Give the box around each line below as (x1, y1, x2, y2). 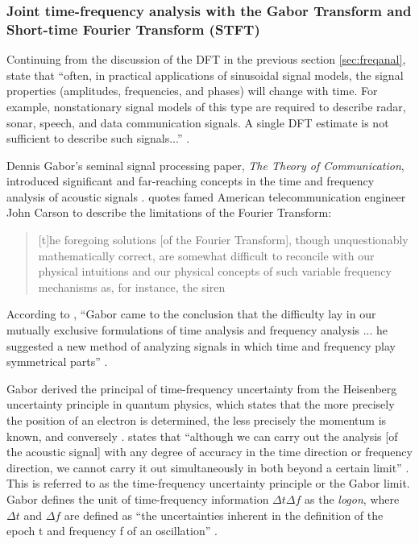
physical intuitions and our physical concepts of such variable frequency (38, 263, 392, 280)
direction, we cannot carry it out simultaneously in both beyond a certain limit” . (6, 459, 409, 475)
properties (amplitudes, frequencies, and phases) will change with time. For (6, 82, 378, 99)
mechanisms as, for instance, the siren (38, 278, 226, 295)
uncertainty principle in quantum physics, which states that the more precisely (6, 396, 395, 413)
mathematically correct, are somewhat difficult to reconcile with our (38, 247, 375, 264)
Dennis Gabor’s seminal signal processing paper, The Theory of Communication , (6, 156, 404, 173)
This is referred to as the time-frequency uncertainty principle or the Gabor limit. (6, 475, 410, 492)
